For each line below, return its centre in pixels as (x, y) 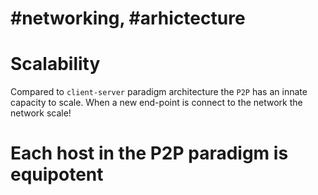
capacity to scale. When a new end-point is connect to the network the (156, 103)
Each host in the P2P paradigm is (149, 153)
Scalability (55, 64)
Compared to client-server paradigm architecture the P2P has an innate (159, 92)
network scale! (41, 113)
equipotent (57, 174)
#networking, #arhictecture (128, 18)
